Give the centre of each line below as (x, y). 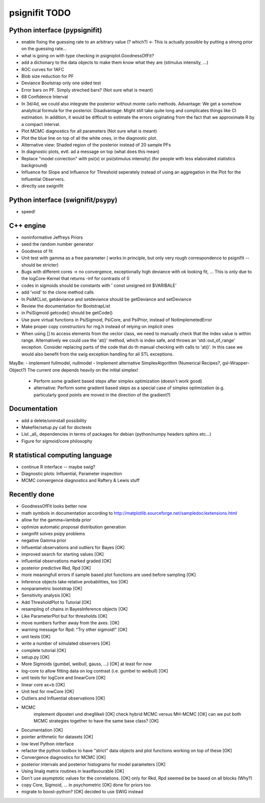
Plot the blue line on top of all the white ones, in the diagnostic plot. (89, 138)
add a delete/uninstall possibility (54, 420)
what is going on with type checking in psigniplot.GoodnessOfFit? (88, 55)
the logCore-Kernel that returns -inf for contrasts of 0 (75, 278)
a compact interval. (41, 124)
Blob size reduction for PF (48, 76)
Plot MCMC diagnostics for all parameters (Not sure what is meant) (89, 131)
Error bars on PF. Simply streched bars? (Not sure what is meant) (87, 90)
